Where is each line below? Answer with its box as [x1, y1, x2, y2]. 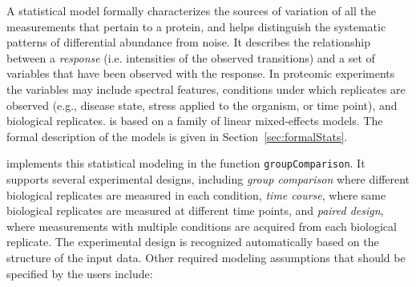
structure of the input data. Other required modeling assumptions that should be [6, 249, 406, 265]
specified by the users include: [6, 265, 153, 281]
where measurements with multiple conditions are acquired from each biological [6, 217, 397, 234]
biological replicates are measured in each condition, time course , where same [6, 186, 386, 203]
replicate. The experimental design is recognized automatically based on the [6, 233, 379, 250]
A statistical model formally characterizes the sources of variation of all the [6, 2, 376, 18]
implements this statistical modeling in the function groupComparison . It [6, 155, 366, 172]
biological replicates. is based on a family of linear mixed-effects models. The [6, 112, 383, 129]
